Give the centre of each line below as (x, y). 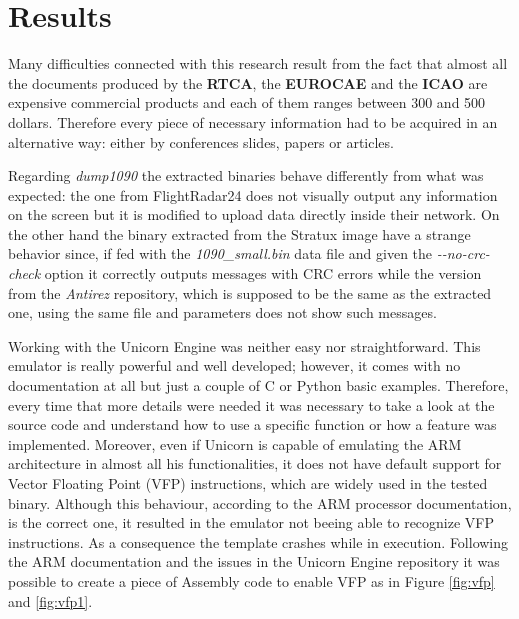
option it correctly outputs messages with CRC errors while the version (263, 273)
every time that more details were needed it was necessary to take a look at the (251, 404)
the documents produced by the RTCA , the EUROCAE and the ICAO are (248, 82)
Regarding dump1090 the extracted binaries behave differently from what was (246, 175)
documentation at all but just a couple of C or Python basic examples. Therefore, (258, 385)
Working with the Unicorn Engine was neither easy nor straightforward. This (244, 345)
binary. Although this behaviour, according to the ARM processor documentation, (260, 502)
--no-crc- (463, 253)
